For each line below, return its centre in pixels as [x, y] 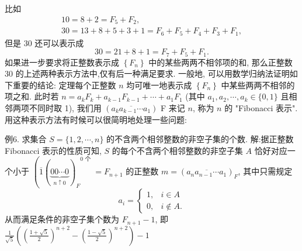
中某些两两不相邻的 [258, 85]
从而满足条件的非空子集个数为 [62, 219]
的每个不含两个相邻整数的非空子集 [177, 150]
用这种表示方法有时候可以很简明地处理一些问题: [96, 119]
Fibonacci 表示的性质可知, [53, 150]
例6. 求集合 [26, 139]
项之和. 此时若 [32, 96]
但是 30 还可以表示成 [44, 42]
